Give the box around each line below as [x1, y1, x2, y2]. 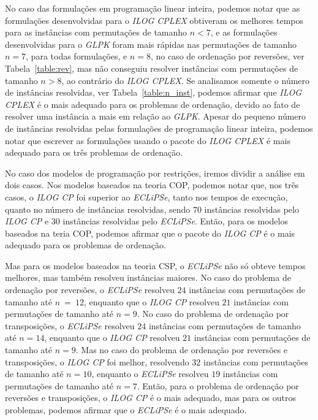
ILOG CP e [5, 215, 49, 227]
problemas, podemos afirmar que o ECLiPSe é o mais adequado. [5, 403, 247, 416]
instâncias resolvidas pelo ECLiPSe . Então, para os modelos [62, 215, 288, 227]
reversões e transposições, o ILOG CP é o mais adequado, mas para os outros [5, 391, 296, 404]
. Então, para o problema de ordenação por [137, 379, 299, 392]
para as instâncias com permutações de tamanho [5, 26, 187, 39]
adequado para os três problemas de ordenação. [5, 146, 183, 159]
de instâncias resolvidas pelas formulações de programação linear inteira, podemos [5, 121, 313, 134]
